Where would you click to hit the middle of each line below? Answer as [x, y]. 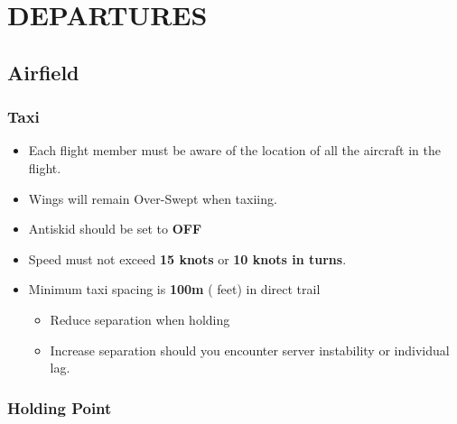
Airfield [43, 72]
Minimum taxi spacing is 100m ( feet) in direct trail [174, 289]
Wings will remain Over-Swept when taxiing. [153, 198]
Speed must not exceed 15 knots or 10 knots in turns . [187, 258]
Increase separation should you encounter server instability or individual [250, 350]
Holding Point [60, 407]
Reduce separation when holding [140, 319]
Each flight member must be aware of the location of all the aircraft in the [234, 150]
